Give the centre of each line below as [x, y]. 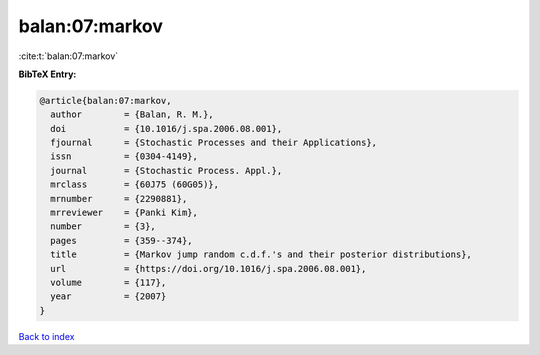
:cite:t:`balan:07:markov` [68, 56]
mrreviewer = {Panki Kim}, [124, 213]
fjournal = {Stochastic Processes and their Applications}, [214, 143]
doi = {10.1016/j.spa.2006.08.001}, [166, 128]
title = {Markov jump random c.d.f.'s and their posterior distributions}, [261, 254]
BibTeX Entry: [47, 74]
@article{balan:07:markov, [105, 100]
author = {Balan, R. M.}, [132, 114]
